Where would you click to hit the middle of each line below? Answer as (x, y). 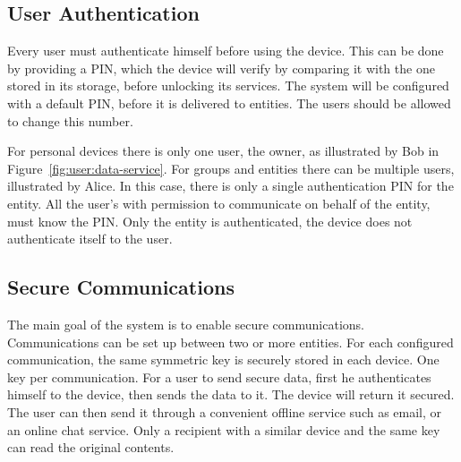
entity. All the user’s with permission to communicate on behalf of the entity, (219, 203)
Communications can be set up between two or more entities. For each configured (230, 342)
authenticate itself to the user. (90, 239)
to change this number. (70, 120)
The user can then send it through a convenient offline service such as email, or (225, 411)
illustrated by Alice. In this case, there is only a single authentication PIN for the (230, 186)
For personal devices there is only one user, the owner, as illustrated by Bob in (223, 151)
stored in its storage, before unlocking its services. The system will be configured (228, 86)
